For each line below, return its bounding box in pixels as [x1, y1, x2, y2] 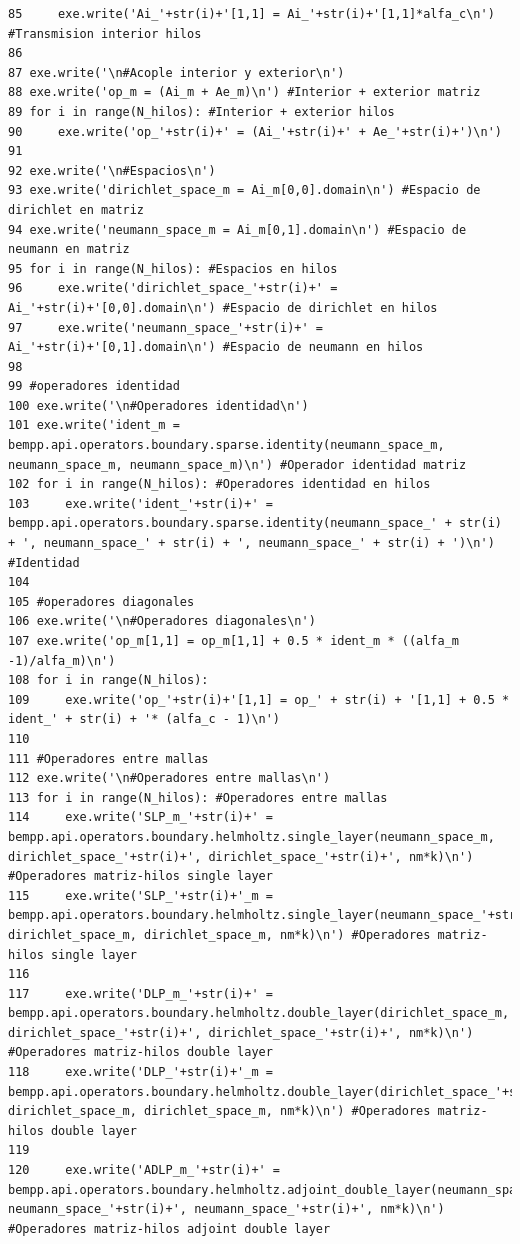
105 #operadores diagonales [8, 594, 195, 609]
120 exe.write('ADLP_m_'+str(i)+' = [8, 1163, 281, 1178]
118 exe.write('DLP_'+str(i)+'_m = [8, 1065, 273, 1080]
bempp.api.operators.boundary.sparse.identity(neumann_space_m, [8, 438, 445, 453]
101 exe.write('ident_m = [8, 418, 180, 433]
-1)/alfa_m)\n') [8, 653, 116, 668]
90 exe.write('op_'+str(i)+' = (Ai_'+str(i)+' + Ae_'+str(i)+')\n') [8, 124, 502, 139]
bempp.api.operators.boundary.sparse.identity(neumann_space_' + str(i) [8, 516, 502, 531]
